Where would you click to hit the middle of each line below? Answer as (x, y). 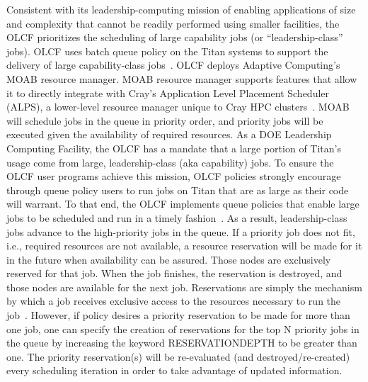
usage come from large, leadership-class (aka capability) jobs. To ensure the (170, 162)
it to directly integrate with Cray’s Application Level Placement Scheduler (168, 92)
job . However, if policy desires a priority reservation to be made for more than (178, 315)
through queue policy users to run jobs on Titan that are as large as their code (178, 190)
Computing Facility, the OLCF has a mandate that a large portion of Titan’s (174, 148)
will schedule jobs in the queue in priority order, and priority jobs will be (165, 120)
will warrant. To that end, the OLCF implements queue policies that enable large (183, 204)
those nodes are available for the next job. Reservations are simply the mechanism (184, 287)
